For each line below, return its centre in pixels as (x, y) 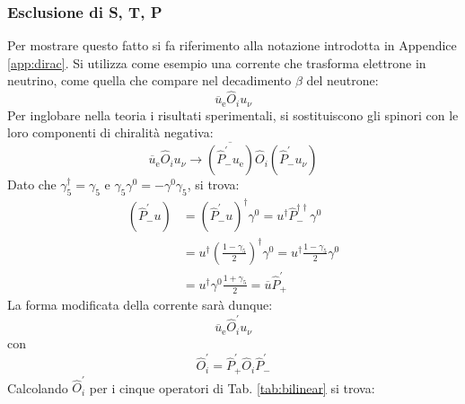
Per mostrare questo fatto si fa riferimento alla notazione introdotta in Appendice (232, 45)
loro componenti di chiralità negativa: (110, 132)
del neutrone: (342, 80)
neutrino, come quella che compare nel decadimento (149, 80)
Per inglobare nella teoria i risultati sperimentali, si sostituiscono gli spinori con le (233, 114)
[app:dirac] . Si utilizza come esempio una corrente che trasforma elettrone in (217, 62)
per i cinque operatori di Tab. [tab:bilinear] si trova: (232, 387)
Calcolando (38, 387)
